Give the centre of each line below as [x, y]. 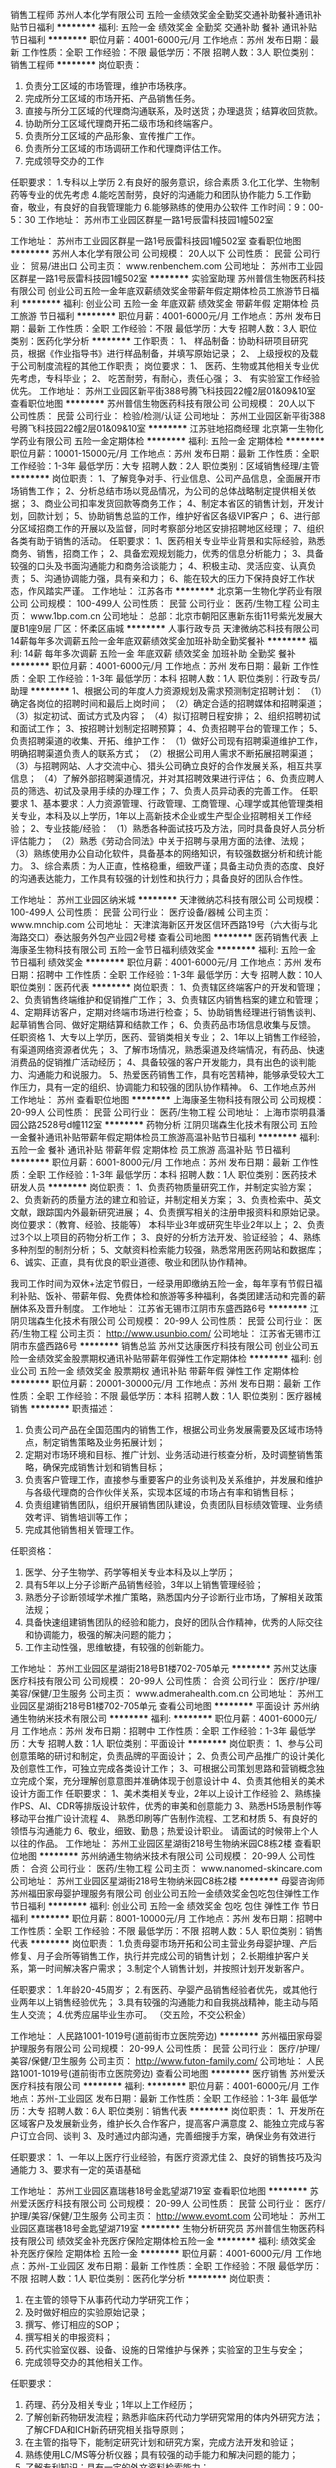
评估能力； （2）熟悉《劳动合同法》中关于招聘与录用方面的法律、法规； [159, 841]
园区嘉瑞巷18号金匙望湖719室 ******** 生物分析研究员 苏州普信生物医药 [167, 2228]
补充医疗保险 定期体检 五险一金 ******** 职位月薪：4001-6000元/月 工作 [161, 2253]
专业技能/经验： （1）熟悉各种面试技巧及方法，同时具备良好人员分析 [185, 828]
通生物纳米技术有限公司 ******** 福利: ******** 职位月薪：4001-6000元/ [164, 1718]
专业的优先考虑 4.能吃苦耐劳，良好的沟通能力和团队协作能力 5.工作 [165, 194]
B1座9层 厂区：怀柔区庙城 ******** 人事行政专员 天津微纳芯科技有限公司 [169, 628]
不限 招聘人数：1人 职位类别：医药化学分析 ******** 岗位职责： [142, 2278]
